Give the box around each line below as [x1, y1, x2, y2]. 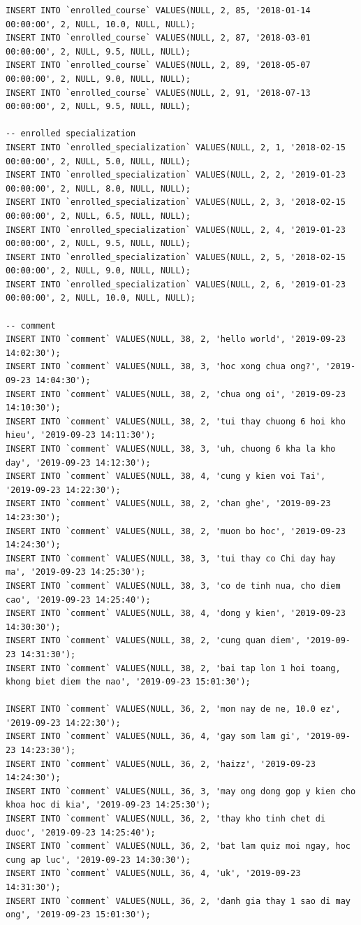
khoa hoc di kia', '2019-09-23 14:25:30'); [6, 800, 211, 810]
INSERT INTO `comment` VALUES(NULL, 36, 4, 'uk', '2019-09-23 [6, 868, 301, 879]
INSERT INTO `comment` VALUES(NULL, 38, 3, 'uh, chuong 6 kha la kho [6, 444, 336, 454]
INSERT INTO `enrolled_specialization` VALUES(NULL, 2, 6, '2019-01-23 [6, 279, 346, 289]
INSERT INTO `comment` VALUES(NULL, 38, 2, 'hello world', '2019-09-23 [6, 334, 346, 345]
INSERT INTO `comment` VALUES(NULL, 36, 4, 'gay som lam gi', [6, 731, 301, 742]
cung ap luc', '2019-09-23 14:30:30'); [6, 854, 191, 865]
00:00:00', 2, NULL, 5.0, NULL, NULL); [6, 156, 191, 166]
